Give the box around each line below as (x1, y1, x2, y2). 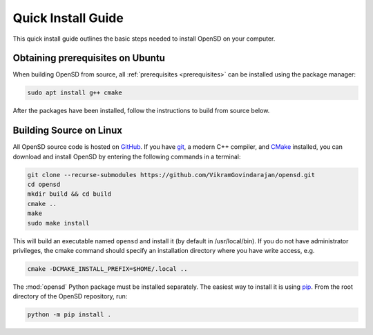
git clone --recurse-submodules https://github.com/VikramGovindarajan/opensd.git (27, 171, 316, 179)
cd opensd (27, 181, 61, 189)
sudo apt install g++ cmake (27, 89, 122, 97)
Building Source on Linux (12, 125, 122, 136)
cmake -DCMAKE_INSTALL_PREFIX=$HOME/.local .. (27, 265, 188, 273)
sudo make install (27, 219, 90, 227)
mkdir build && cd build (27, 190, 112, 198)
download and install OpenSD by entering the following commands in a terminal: (12, 152, 241, 161)
